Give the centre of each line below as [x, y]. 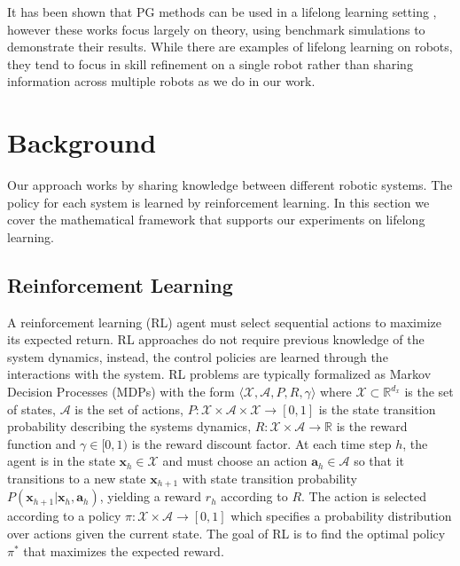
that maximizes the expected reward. [124, 550]
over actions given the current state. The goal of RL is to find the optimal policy [226, 534]
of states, [31, 409]
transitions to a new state [77, 479]
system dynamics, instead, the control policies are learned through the [198, 356]
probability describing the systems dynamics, [129, 426]
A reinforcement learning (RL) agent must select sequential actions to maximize [224, 322]
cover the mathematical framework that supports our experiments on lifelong [216, 220]
